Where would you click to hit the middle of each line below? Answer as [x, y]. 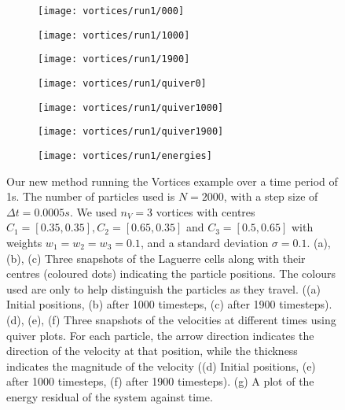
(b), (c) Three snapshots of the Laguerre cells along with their [156, 258]
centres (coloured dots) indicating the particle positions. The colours [171, 273]
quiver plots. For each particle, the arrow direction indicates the [160, 335]
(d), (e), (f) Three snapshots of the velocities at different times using [171, 319]
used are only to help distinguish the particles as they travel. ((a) [163, 288]
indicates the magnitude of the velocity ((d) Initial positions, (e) [161, 366]
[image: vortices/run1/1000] [114, 35]
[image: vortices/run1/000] [111, 11]
